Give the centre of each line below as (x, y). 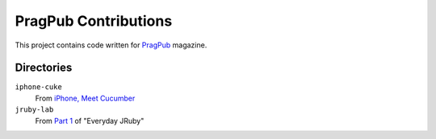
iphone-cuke (38, 87)
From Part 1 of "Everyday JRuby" (90, 121)
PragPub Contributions (94, 21)
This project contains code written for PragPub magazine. (111, 45)
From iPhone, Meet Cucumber (85, 98)
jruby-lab (34, 110)
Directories (44, 68)
